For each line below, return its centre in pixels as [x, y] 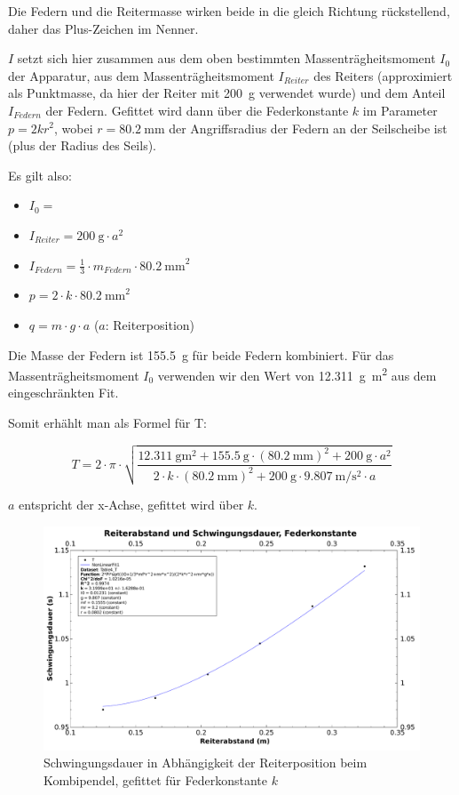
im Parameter [400, 110]
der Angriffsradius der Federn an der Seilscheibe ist [308, 128]
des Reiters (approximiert [383, 75]
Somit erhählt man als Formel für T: [108, 422]
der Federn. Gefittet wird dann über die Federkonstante [197, 110]
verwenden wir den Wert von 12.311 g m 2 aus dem [297, 374]
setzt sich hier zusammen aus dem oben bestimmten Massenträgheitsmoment [226, 58]
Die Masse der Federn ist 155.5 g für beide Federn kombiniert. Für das [201, 354]
